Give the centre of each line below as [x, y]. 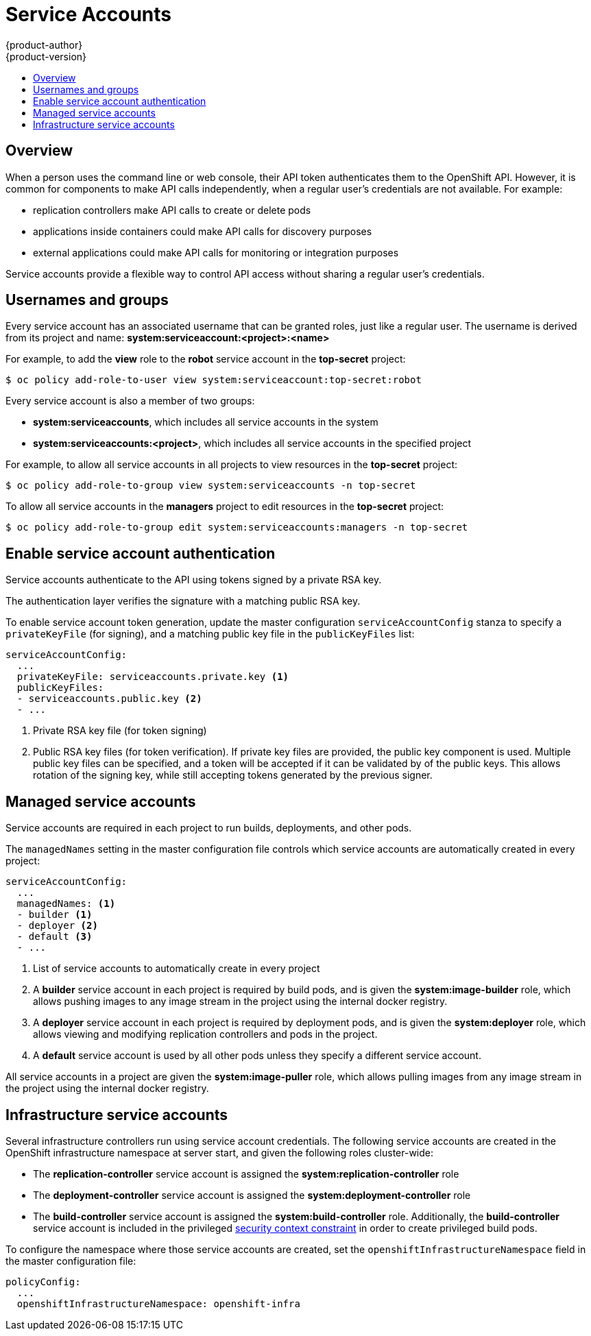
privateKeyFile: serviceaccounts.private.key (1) [153, 677]
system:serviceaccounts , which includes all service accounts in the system [206, 422]
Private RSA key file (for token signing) [120, 731]
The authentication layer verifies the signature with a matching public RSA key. [183, 601]
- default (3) [55, 937]
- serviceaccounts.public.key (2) [109, 699]
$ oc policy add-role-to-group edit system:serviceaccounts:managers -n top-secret [237, 527]
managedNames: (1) [66, 904]
